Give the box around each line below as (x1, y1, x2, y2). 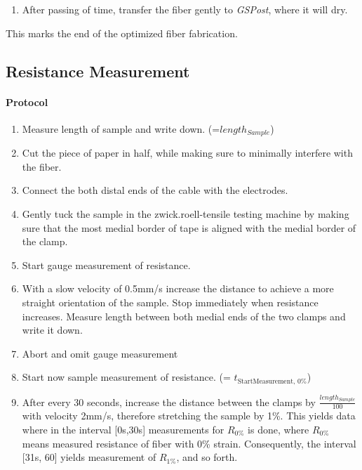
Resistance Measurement (6, 60, 190, 81)
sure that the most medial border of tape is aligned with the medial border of (22, 220, 356, 235)
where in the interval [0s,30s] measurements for (22, 422, 224, 436)
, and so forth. (176, 450, 238, 464)
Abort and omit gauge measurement (22, 346, 178, 360)
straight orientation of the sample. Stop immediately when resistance (22, 294, 319, 309)
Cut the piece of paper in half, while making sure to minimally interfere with (22, 145, 353, 160)
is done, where (248, 422, 309, 436)
